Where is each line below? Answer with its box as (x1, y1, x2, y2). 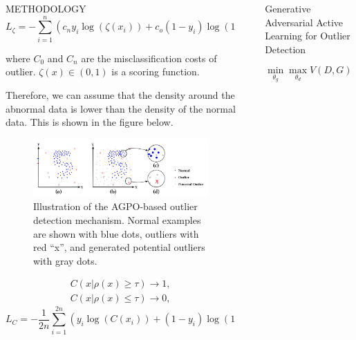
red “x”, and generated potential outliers (33, 240, 205, 254)
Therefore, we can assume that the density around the (6, 87, 235, 102)
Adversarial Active (265, 15, 344, 29)
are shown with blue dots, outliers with (33, 226, 199, 240)
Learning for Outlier (265, 28, 350, 43)
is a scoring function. (111, 64, 200, 79)
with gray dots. (33, 253, 97, 267)
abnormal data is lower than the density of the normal (6, 101, 236, 115)
